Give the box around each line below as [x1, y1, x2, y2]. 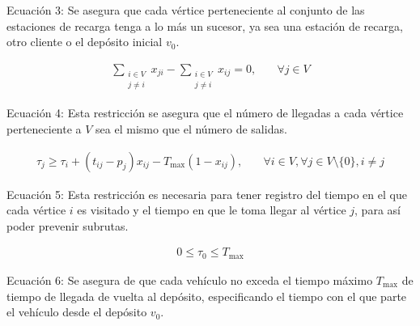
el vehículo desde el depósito [6, 303, 147, 320]
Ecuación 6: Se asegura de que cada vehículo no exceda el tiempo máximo [6, 271, 373, 288]
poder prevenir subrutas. [6, 217, 129, 234]
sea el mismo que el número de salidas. [95, 121, 287, 138]
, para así [354, 201, 401, 218]
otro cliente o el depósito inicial [6, 33, 163, 50]
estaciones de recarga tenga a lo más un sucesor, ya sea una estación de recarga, [6, 17, 403, 34]
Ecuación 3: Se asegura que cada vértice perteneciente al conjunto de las [6, 2, 365, 18]
